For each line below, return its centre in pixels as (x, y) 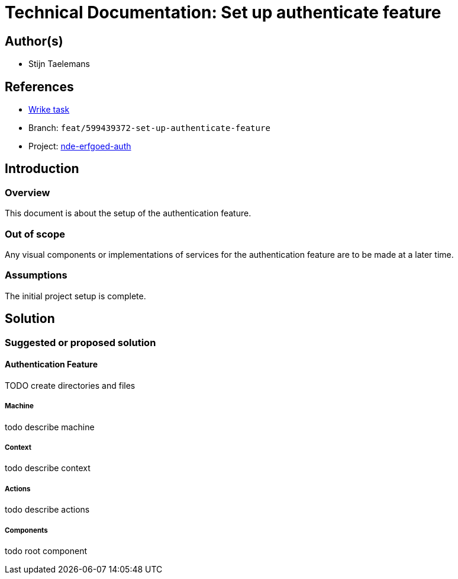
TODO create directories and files (70, 385)
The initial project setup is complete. (75, 296)
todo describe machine (50, 427)
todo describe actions (47, 510)
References (39, 87)
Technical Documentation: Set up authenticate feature (223, 12)
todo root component (46, 551)
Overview (28, 192)
